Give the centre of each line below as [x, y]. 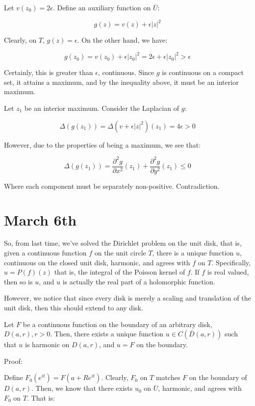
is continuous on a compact [203, 72]
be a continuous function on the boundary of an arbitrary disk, [117, 324]
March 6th [40, 219]
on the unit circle [120, 253]
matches [168, 377]
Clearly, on [20, 40]
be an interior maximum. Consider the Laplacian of [102, 108]
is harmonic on [47, 344]
